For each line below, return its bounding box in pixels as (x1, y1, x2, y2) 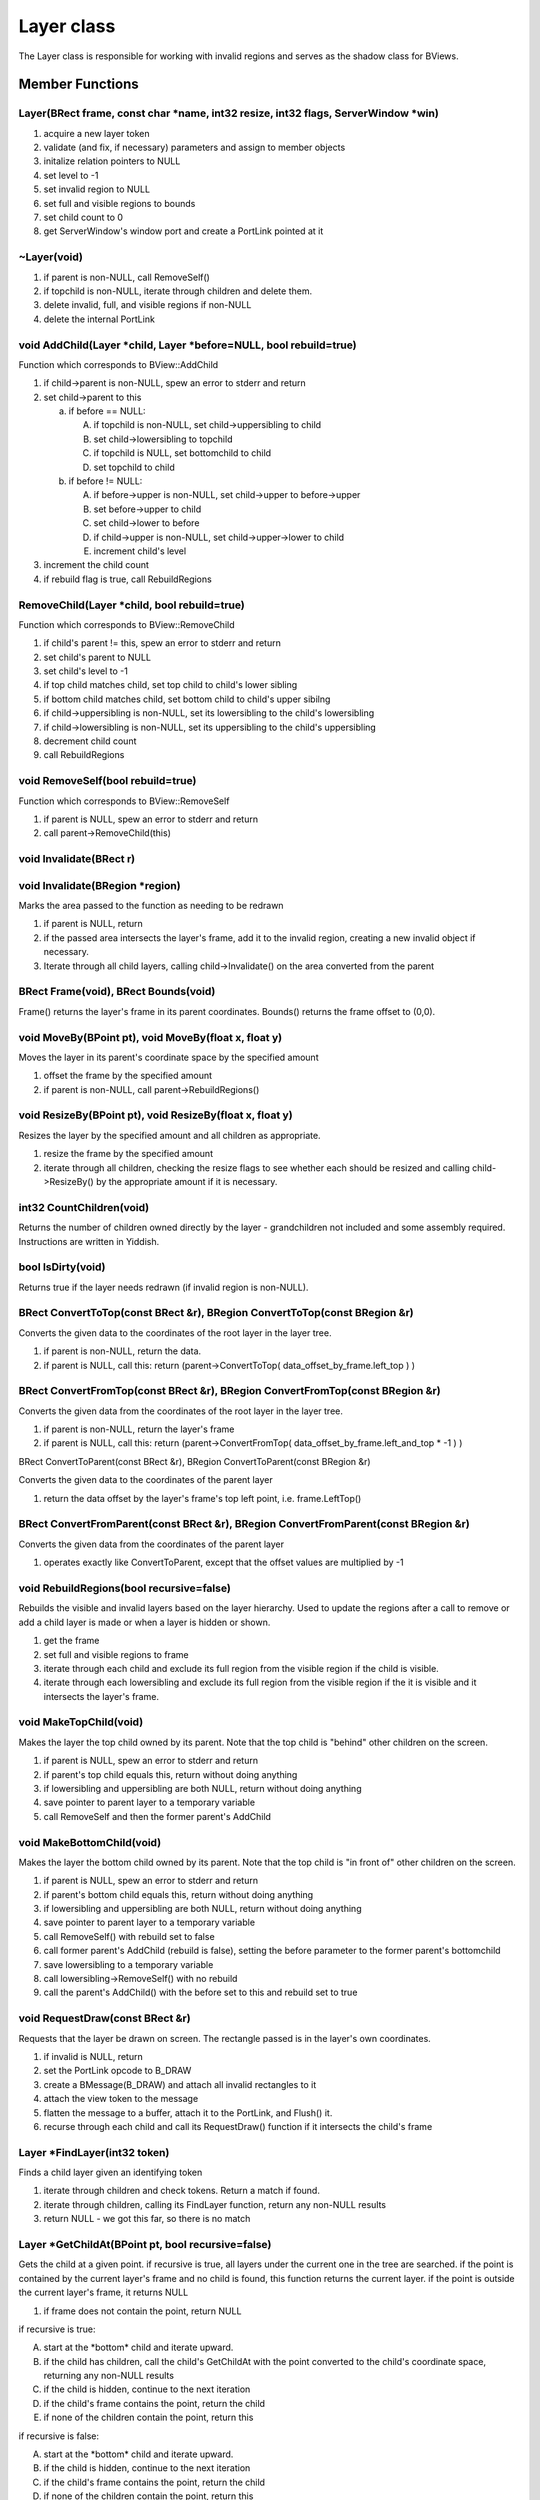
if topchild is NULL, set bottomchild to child (93, 447, 272, 459)
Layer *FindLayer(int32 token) (18, 2145, 170, 2159)
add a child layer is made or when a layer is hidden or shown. (18, 1616, 271, 1628)
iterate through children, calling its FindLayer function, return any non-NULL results (43, 2198, 387, 2210)
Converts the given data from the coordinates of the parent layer (18, 1538, 285, 1550)
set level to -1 (43, 169, 99, 181)
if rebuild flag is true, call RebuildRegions (43, 573, 212, 585)
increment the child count (43, 559, 150, 571)
